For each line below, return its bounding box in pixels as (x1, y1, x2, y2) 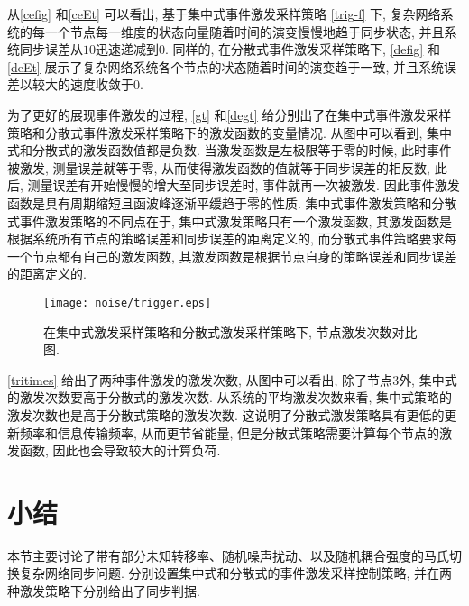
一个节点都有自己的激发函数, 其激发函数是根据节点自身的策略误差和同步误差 (7, 246, 457, 265)
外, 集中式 (399, 370, 457, 389)
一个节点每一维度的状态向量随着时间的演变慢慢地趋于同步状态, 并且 (44, 22, 445, 41)
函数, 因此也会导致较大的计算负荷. (19, 441, 221, 460)
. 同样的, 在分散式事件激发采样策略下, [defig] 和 (165, 40, 440, 59)
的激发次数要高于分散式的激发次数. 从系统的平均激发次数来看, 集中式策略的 (7, 388, 453, 407)
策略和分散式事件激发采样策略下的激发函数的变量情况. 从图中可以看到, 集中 (7, 123, 453, 142)
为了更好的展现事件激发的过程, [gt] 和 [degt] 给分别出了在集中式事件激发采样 (7, 105, 452, 124)
